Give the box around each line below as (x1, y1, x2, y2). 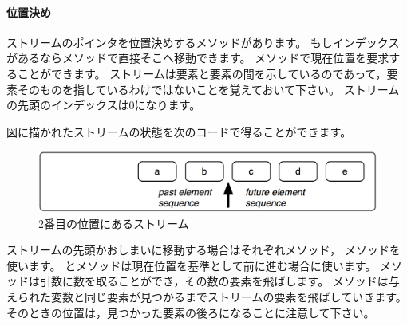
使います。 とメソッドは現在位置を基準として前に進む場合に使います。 (6, 257, 377, 273)
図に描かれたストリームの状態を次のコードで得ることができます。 (6, 123, 352, 139)
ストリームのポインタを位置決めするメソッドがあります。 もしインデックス (6, 33, 400, 50)
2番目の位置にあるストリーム (38, 214, 189, 231)
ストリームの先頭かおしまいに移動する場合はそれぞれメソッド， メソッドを (6, 242, 401, 258)
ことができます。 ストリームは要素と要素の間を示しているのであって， (17, 65, 387, 81)
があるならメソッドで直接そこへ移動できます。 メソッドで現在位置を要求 (6, 49, 389, 66)
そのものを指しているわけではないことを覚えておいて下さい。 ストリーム (17, 81, 400, 97)
